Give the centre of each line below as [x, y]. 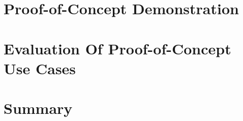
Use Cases [40, 68]
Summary [38, 108]
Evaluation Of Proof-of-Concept [117, 48]
